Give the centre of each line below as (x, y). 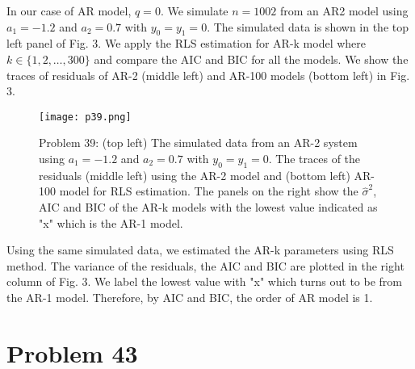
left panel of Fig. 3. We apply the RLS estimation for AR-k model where (187, 43)
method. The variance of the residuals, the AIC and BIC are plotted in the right (205, 265)
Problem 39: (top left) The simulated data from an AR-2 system (198, 143)
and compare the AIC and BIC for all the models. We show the (251, 59)
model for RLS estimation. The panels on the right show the (209, 191)
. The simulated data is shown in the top (308, 26)
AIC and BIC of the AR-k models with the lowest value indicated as (208, 207)
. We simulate (194, 10)
